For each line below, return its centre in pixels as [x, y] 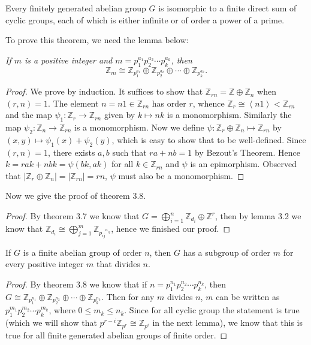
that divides [118, 264]
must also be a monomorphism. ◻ [181, 175]
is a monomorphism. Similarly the [229, 115]
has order [169, 103]
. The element [73, 103]
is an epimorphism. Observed [244, 164]
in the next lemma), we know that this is [227, 323]
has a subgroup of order [227, 252]
